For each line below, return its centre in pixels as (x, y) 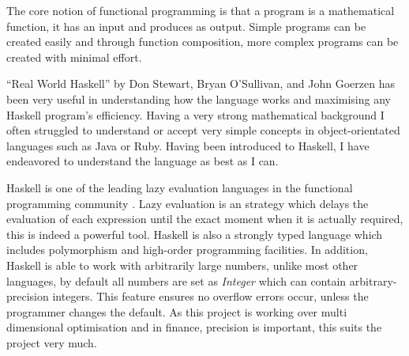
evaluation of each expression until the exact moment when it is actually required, (205, 219)
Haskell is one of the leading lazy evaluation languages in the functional (180, 187)
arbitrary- (373, 280)
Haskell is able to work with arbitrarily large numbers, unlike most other (182, 265)
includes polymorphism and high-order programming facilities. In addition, (187, 250)
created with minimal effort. (74, 57)
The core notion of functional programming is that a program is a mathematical (201, 10)
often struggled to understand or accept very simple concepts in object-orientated (203, 130)
